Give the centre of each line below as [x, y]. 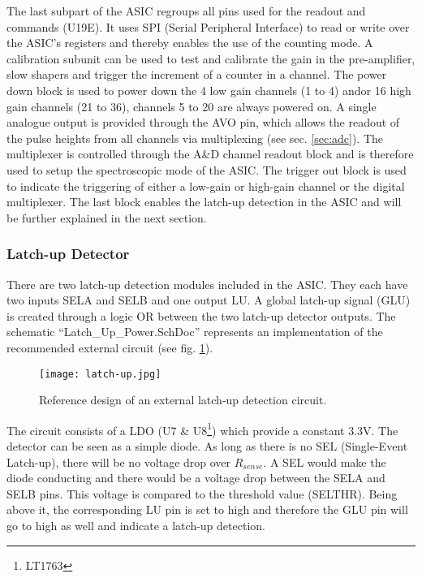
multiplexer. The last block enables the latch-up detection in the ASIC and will [204, 202]
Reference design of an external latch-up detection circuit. [183, 400]
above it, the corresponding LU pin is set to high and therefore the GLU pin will [207, 509]
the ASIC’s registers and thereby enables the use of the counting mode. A [190, 43]
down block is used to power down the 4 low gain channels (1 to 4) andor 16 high [209, 90]
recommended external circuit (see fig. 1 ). [110, 347]
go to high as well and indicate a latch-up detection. [136, 525]
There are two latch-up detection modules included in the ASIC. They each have [207, 284]
